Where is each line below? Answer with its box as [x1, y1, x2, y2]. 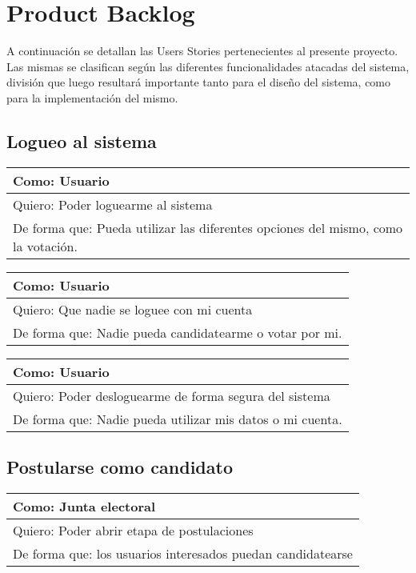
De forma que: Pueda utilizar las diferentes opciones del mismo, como [13, 218, 403, 237]
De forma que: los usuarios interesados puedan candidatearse [13, 543, 353, 563]
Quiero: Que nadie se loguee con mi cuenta [13, 299, 253, 319]
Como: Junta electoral [13, 496, 156, 515]
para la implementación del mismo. [6, 89, 178, 106]
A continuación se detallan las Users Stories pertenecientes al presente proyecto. [6, 42, 398, 59]
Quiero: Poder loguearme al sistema [13, 194, 213, 214]
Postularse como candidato [6, 455, 233, 479]
